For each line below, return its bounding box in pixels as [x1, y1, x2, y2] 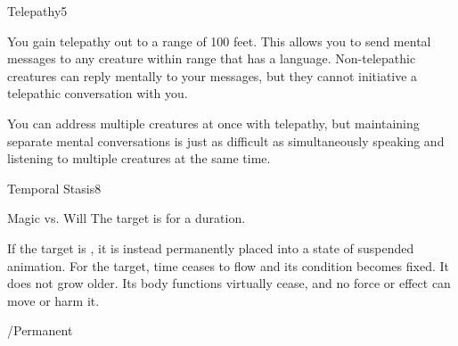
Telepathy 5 [7, 2, 68, 20]
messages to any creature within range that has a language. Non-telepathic [7, 49, 416, 68]
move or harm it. [7, 291, 100, 309]
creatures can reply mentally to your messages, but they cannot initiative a [7, 66, 418, 85]
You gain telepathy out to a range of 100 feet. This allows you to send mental [7, 31, 431, 50]
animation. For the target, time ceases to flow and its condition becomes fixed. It [7, 256, 449, 275]
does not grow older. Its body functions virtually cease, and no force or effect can [7, 274, 451, 292]
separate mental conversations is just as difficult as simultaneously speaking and [7, 131, 445, 150]
